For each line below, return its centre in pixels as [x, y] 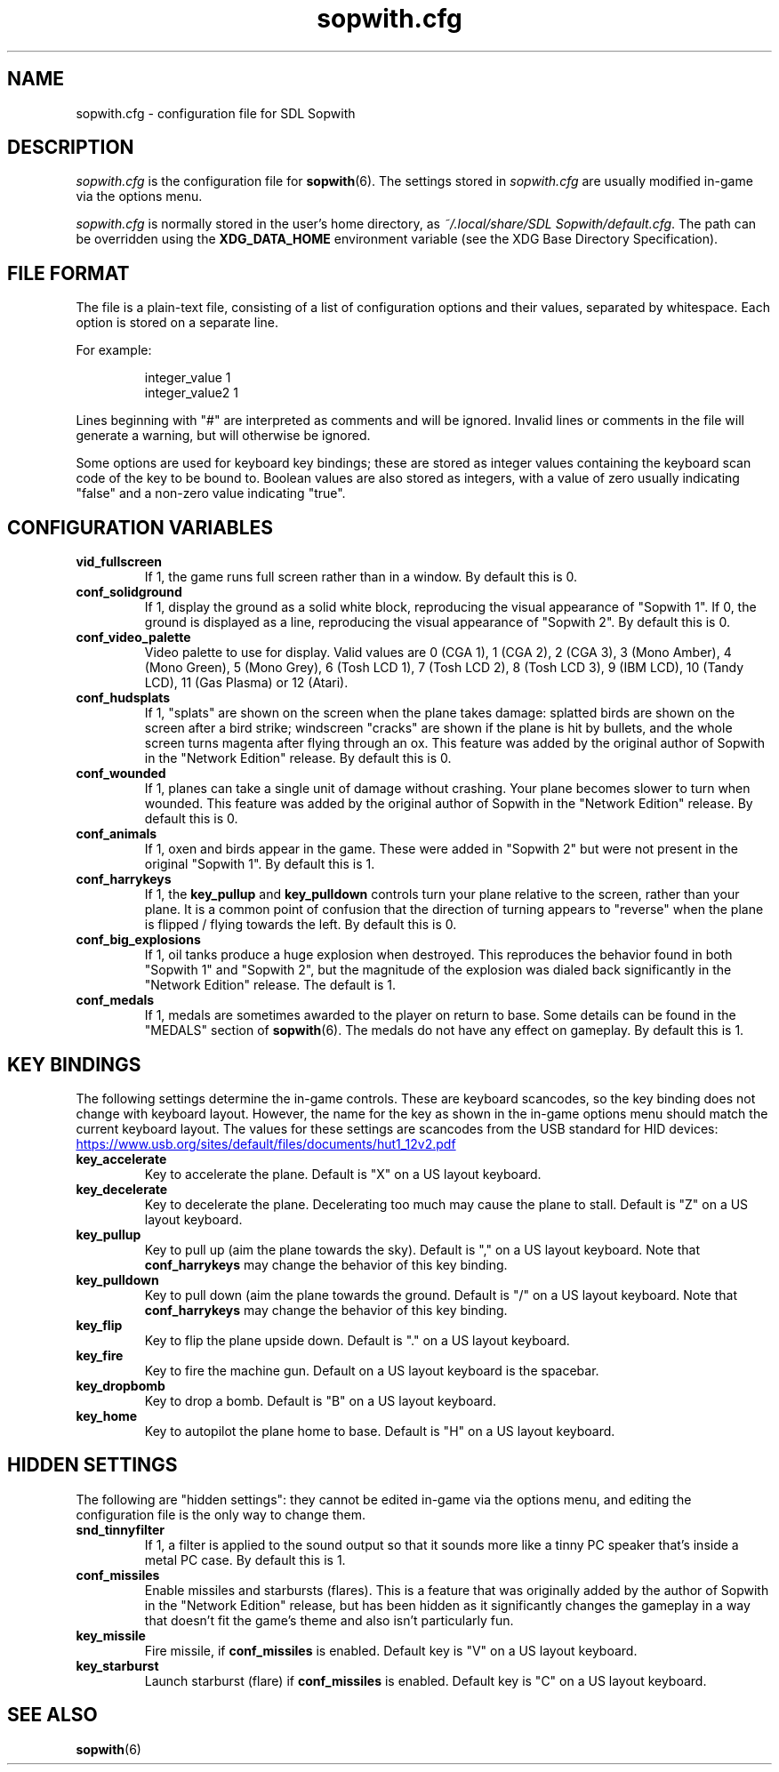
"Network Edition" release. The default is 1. [270, 985]
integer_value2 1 [192, 393]
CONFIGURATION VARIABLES [141, 527]
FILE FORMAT [68, 273]
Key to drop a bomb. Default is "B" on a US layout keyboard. [320, 1400]
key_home [107, 1415]
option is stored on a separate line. [177, 323]
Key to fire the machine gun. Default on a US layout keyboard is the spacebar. [372, 1370]
